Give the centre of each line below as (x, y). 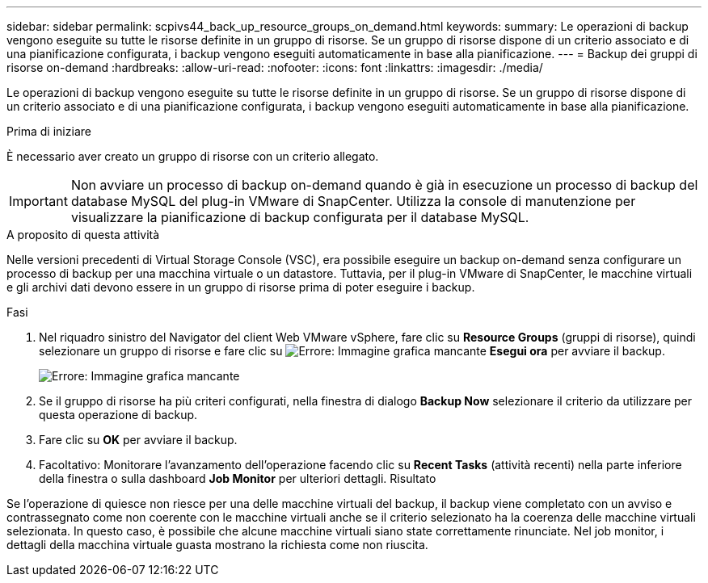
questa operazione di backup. (118, 415)
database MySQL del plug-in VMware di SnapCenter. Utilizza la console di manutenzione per (353, 201)
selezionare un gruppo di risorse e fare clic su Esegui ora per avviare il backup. (352, 351)
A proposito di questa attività (83, 235)
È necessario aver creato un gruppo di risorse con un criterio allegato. (193, 156)
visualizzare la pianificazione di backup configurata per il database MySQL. (300, 217)
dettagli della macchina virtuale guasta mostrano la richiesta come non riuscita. (217, 545)
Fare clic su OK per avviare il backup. (138, 440)
